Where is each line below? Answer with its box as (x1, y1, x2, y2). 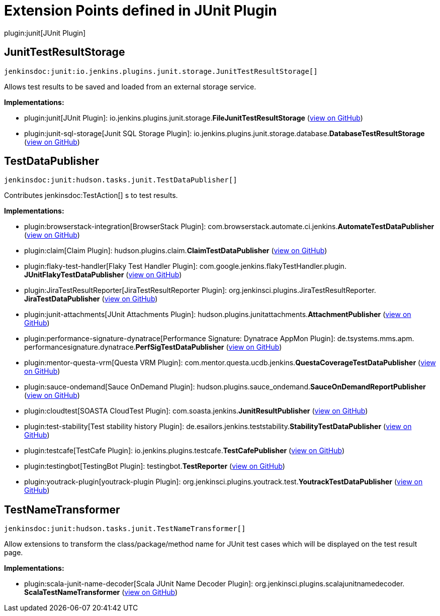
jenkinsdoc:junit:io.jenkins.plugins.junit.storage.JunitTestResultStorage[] (4, 67, 318, 75)
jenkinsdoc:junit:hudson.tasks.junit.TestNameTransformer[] (4, 525, 246, 533)
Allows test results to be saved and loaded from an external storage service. (4, 82, 256, 91)
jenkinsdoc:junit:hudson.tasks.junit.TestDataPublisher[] (4, 176, 237, 184)
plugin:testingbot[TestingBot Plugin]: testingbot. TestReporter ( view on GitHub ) (24, 462, 285, 471)
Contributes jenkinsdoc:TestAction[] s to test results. (4, 191, 178, 200)
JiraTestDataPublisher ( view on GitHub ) (24, 294, 158, 303)
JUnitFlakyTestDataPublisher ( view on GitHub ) (24, 270, 182, 279)
